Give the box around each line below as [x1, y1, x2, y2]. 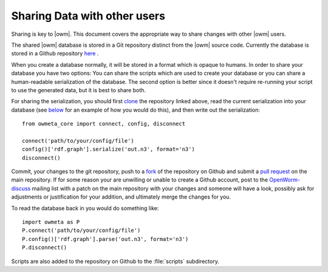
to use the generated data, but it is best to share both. [11, 86, 146, 93]
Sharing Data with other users [11, 9, 165, 22]
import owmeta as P [22, 219, 80, 225]
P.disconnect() [22, 244, 67, 251]
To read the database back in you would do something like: [11, 204, 159, 212]
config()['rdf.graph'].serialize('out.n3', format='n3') [22, 146, 196, 153]
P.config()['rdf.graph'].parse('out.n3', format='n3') [22, 236, 189, 242]
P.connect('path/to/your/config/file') [22, 227, 141, 234]
